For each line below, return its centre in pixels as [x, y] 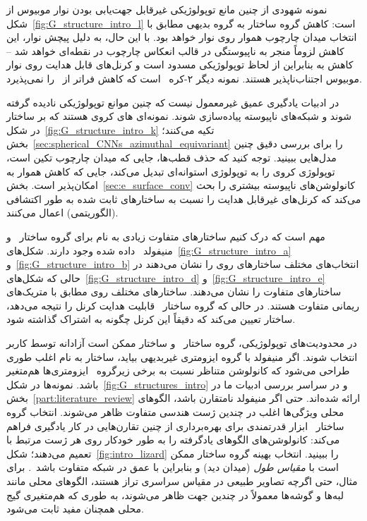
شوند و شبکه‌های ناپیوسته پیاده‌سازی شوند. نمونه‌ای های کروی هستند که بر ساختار [179, 116]
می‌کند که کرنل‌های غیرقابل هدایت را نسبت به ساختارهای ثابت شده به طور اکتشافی [184, 198]
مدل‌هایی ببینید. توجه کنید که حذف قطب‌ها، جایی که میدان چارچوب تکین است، [172, 157]
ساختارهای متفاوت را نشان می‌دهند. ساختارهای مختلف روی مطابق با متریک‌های [174, 292]
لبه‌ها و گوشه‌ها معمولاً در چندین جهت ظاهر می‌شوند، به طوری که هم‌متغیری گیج [175, 495]
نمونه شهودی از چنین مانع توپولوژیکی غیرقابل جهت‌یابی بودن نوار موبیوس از [167, 9]
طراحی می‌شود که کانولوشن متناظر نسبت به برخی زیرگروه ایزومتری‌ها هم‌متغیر [178, 370]
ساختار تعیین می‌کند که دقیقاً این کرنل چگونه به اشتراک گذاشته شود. [151, 319]
